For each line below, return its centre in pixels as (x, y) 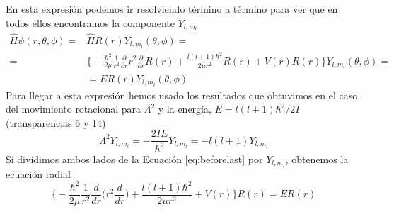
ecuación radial (38, 173)
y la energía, (185, 109)
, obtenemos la (317, 158)
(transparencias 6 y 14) (56, 122)
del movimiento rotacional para (74, 109)
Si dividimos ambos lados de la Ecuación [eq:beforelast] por (134, 158)
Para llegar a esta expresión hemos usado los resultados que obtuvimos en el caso (182, 95)
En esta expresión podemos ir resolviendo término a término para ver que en (172, 9)
